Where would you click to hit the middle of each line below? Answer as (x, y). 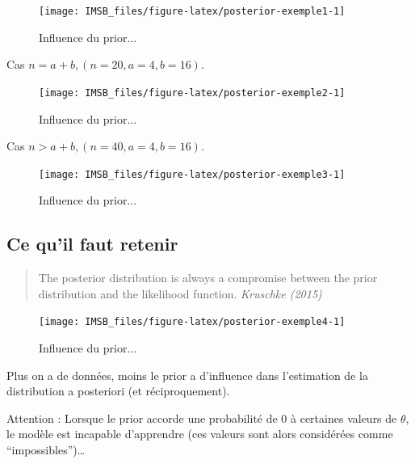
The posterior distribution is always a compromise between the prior (208, 278)
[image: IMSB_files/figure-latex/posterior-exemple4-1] (192, 322)
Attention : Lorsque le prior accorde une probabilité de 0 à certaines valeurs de (202, 418)
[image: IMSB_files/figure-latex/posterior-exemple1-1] (192, 11)
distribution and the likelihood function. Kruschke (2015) (180, 293)
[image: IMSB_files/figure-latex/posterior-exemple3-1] (192, 174)
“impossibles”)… (46, 449)
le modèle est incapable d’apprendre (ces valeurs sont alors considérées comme (200, 434)
